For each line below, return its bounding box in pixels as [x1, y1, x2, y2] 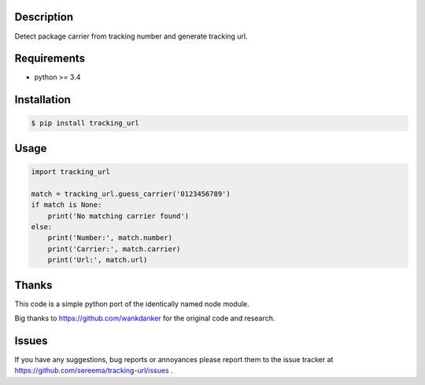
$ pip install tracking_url [31, 119, 139, 128]
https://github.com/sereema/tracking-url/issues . [14, 366, 173, 376]
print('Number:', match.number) [47, 233, 173, 242]
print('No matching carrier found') [47, 211, 189, 220]
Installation [14, 93, 71, 106]
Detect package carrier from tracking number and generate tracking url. [14, 31, 248, 41]
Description [14, 10, 74, 24]
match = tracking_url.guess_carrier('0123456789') [31, 189, 231, 198]
